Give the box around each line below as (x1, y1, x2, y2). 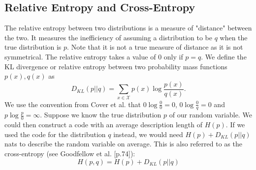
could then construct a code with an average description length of (4, 119, 202, 130)
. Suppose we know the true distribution (40, 110, 161, 120)
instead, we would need (113, 129, 183, 139)
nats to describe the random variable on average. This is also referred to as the (4, 139, 242, 149)
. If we (225, 119, 245, 130)
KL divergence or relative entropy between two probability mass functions (4, 61, 227, 71)
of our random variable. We (169, 110, 252, 120)
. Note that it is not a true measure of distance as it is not (67, 42, 243, 52)
